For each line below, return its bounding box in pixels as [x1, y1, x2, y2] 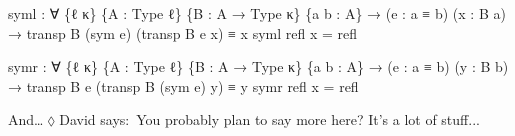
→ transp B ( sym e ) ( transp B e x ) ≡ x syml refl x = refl [8, 22, 358, 43]
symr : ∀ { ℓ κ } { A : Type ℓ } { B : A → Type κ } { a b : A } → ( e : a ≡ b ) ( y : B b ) [8, 56, 509, 77]
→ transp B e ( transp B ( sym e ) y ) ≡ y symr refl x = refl [8, 75, 359, 96]
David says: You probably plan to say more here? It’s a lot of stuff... [59, 109, 480, 130]
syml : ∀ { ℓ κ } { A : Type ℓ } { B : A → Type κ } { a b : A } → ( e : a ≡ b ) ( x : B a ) [8, 3, 506, 23]
